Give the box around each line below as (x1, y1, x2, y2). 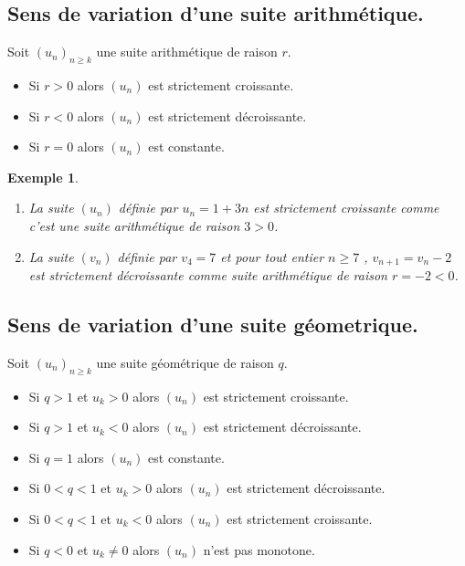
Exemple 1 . (7, 167, 79, 186)
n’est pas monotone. (203, 540, 315, 559)
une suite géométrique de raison (96, 352, 274, 372)
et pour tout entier (220, 246, 324, 266)
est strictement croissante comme (253, 198, 439, 217)
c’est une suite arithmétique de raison (28, 215, 240, 235)
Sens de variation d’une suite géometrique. (7, 310, 418, 338)
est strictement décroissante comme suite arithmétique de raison (28, 266, 387, 285)
